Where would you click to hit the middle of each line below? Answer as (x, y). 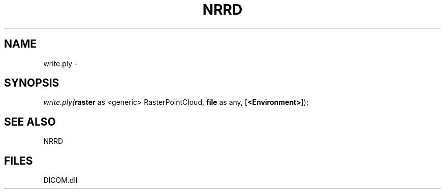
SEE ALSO (30, 122)
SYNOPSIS (32, 83)
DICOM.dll (60, 180)
